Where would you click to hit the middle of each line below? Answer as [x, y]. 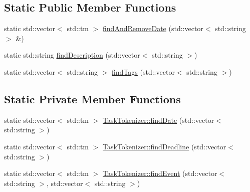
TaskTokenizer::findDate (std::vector [159, 120]
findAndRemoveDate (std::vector [153, 28]
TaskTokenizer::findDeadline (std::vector [165, 146]
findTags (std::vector [143, 71]
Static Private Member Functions [92, 99]
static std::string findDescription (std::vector [72, 55]
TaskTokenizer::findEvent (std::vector [160, 173]
